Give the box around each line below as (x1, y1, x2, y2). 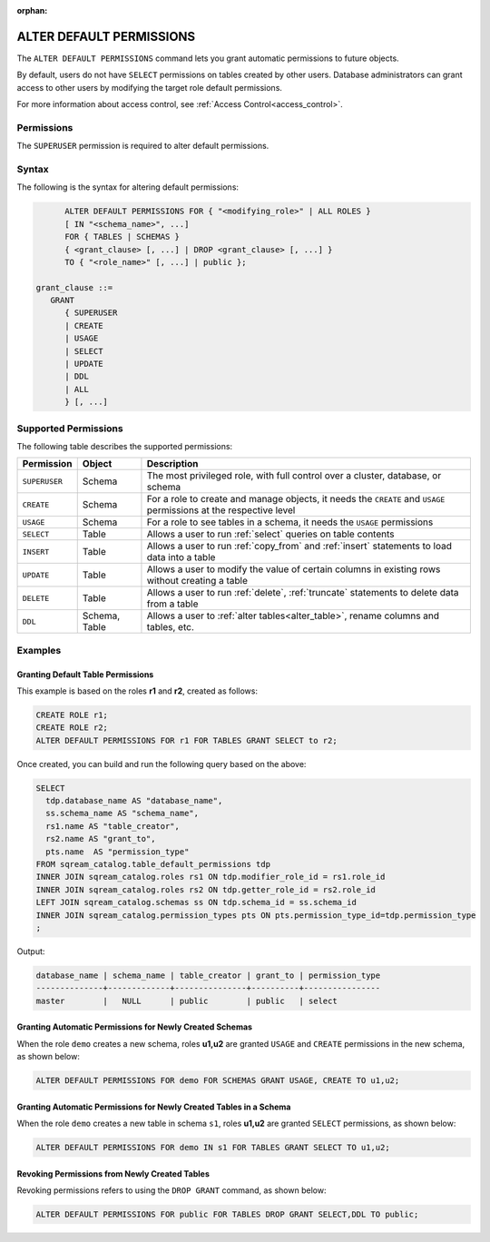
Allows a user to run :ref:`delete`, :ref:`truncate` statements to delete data (146, 586, 459, 599)
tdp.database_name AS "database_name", (45, 795, 223, 806)
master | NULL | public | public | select (35, 995, 338, 1006)
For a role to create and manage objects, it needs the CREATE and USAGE (146, 493, 446, 506)
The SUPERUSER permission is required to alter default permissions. (16, 141, 269, 152)
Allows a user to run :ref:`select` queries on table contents (146, 527, 395, 540)
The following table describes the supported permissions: (16, 440, 233, 451)
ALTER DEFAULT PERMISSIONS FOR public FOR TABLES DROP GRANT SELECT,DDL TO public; (35, 1208, 419, 1219)
